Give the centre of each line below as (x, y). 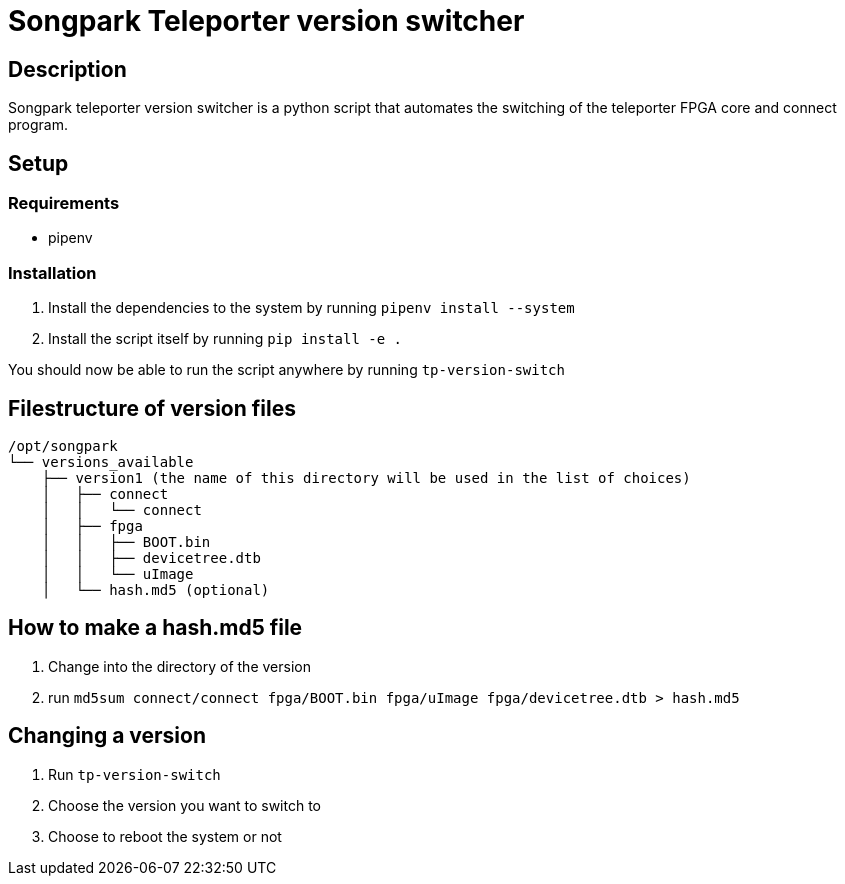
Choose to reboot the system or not (165, 836)
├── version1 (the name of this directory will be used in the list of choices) (366, 477)
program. (38, 125)
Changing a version (107, 736)
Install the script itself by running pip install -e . (225, 339)
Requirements (64, 203)
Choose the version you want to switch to (184, 805)
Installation (52, 272)
